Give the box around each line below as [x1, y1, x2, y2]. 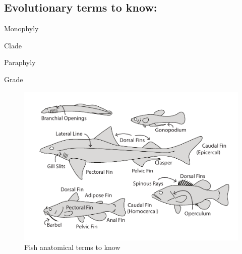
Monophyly [4, 23, 39, 34]
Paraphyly [4, 57, 36, 68]
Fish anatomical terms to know [24, 242, 120, 252]
